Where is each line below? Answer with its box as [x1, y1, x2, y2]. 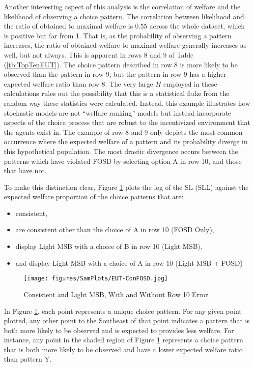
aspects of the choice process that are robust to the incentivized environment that [4, 117, 251, 127]
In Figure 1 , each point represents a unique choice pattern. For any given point [4, 306, 242, 316]
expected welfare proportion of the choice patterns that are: [4, 191, 184, 202]
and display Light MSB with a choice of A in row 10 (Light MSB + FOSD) [15, 257, 243, 268]
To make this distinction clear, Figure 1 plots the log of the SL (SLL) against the [4, 182, 249, 192]
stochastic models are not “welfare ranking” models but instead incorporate [4, 107, 231, 118]
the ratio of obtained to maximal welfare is [4, 21, 133, 31]
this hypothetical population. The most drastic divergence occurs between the [4, 146, 238, 156]
